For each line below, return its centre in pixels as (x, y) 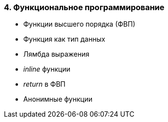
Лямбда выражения (56, 54)
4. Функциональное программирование (84, 7)
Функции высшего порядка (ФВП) (79, 24)
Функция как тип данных (64, 39)
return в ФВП (44, 84)
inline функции (47, 69)
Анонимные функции (58, 99)
